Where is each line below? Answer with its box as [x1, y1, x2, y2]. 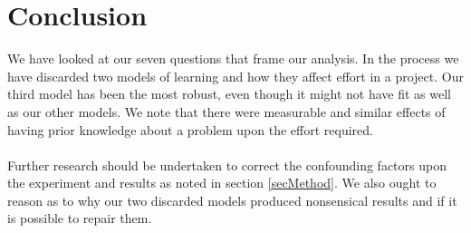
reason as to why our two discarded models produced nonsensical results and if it [7, 190, 457, 209]
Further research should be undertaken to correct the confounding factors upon [7, 155, 447, 174]
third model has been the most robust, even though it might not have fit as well [7, 84, 451, 103]
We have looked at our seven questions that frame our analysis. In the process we [7, 49, 459, 68]
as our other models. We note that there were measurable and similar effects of [7, 102, 446, 121]
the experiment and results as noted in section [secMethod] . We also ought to [7, 173, 437, 192]
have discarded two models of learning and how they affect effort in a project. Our [7, 66, 464, 85]
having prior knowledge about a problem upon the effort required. [7, 120, 373, 139]
